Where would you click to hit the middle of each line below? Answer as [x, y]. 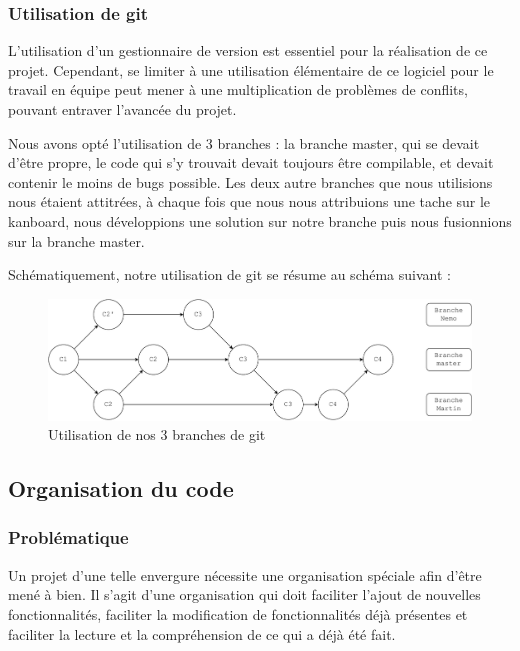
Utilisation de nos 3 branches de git [157, 434]
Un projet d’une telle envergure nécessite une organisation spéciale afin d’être [245, 574]
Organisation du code [121, 488]
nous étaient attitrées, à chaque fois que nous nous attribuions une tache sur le [249, 201]
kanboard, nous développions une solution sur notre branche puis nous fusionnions [260, 220]
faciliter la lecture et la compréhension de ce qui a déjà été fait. [202, 633]
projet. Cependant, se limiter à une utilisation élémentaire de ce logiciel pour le [251, 69]
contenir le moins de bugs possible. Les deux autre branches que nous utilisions [250, 181]
